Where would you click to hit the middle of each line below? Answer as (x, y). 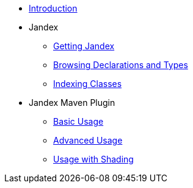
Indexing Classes (88, 84)
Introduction (53, 8)
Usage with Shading (93, 159)
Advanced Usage (88, 140)
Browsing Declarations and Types (121, 65)
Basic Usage (78, 121)
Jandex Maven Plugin (72, 103)
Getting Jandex (84, 46)
